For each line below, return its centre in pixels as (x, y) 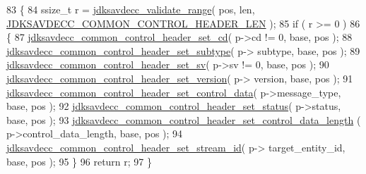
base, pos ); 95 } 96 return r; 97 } (79, 161)
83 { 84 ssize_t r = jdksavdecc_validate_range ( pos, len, (131, 9)
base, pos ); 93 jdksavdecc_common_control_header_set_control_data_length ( (184, 119)
